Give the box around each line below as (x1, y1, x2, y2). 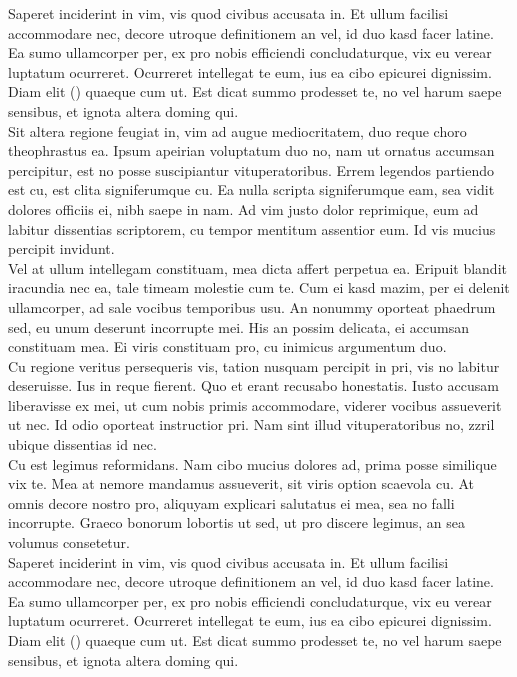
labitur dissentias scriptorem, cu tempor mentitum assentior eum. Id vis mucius (8, 218, 496, 239)
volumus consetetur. (8, 532, 130, 553)
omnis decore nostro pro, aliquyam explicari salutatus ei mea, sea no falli (8, 492, 455, 513)
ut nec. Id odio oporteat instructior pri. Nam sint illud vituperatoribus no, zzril (8, 414, 495, 435)
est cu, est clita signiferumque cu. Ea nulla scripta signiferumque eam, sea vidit (8, 179, 495, 200)
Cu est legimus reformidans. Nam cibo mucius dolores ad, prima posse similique (8, 453, 497, 474)
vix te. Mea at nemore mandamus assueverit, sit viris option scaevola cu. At (8, 473, 475, 494)
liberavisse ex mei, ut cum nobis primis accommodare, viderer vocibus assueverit (8, 394, 502, 415)
